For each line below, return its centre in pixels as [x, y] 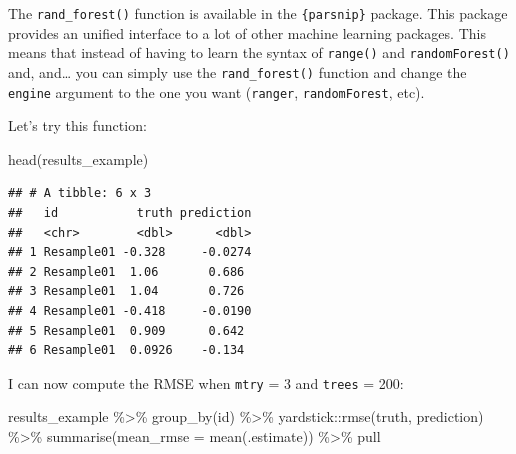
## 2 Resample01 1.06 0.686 [126, 271]
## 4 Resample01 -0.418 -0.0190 [130, 310]
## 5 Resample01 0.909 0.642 [126, 330]
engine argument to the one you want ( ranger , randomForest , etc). [216, 91]
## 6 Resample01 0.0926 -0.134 [126, 350]
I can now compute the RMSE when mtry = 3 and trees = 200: [206, 382]
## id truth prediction [130, 213]
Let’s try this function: [77, 125]
